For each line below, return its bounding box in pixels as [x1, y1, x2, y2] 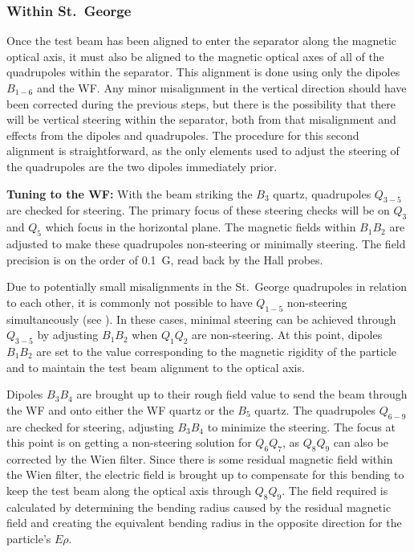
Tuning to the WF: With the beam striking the [6, 185, 253, 202]
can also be [333, 434, 388, 451]
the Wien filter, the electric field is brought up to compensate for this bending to [6, 466, 404, 483]
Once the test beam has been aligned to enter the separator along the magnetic [6, 32, 397, 49]
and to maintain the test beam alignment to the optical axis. [6, 358, 305, 375]
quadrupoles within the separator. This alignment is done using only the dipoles [6, 63, 400, 80]
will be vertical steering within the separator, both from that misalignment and [6, 111, 396, 128]
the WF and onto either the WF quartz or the [6, 401, 234, 418]
